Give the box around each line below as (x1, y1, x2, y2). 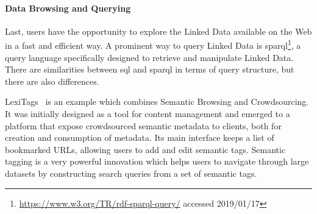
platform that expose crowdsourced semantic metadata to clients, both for (5, 119, 282, 132)
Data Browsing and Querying (5, 1, 131, 14)
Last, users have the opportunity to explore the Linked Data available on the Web (5, 24, 312, 37)
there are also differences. (5, 74, 99, 87)
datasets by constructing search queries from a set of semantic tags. (5, 166, 257, 179)
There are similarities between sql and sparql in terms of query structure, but (5, 63, 294, 76)
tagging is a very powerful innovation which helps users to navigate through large (5, 155, 309, 168)
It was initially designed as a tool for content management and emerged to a (5, 107, 290, 120)
